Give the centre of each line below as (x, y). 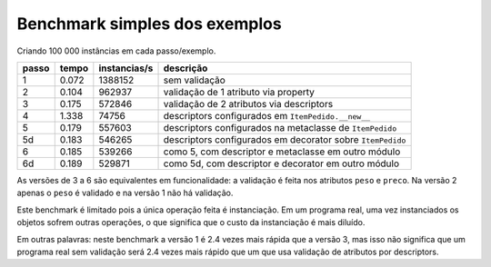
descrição (185, 68)
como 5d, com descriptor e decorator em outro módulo (281, 163)
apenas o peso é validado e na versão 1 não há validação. (125, 193)
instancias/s (126, 68)
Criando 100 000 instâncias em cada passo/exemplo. (116, 51)
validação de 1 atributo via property (239, 92)
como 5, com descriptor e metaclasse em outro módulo (282, 152)
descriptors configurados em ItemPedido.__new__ (267, 115)
